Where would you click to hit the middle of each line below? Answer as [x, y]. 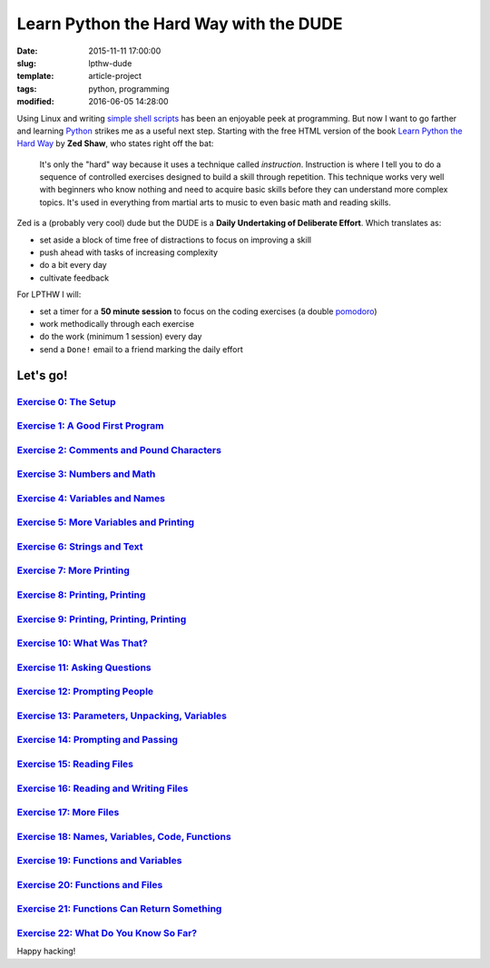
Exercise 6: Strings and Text [80, 547]
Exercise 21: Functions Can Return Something [119, 909]
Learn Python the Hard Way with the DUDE [180, 24]
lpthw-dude [110, 63]
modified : [35, 102]
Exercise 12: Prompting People [85, 692]
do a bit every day [73, 265]
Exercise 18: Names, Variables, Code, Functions [124, 836]
